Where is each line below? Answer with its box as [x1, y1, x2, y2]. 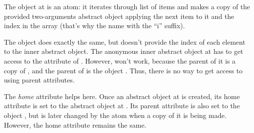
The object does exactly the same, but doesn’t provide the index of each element [4, 36, 246, 47]
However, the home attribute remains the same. [4, 119, 147, 130]
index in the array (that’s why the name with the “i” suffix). [4, 20, 185, 31]
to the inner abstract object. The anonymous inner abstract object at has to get [4, 46, 243, 56]
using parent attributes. [4, 75, 75, 85]
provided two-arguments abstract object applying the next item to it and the [4, 11, 234, 21]
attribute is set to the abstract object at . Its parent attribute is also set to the [4, 100, 240, 111]
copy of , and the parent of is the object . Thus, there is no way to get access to [4, 65, 243, 75]
